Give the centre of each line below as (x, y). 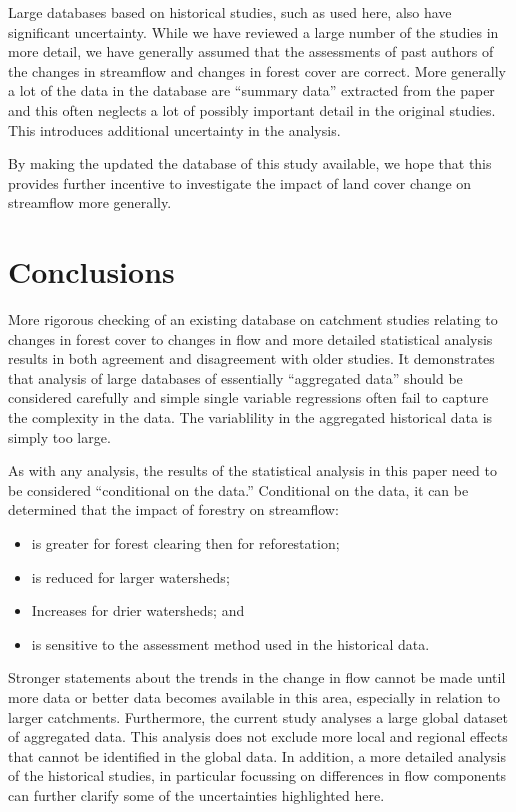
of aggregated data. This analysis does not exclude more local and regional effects (258, 736)
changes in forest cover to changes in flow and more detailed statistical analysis (250, 338)
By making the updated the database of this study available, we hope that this (250, 163)
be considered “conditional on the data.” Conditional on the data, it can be (238, 489)
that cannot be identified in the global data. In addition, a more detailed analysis (257, 755)
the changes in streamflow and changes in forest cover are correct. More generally (257, 70)
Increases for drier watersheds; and (138, 610)
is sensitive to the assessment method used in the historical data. (230, 643)
